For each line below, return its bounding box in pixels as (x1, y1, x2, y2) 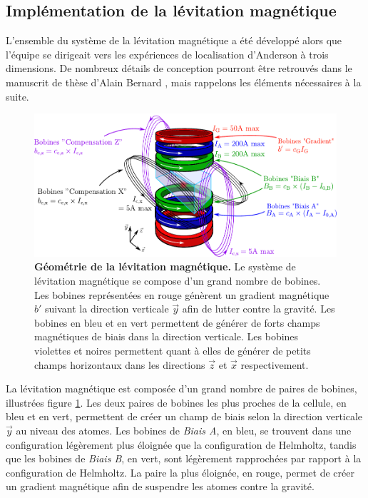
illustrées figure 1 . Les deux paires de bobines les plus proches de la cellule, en (6, 395, 347, 410)
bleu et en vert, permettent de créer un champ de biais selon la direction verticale (6, 409, 363, 424)
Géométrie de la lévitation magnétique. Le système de (34, 259, 296, 274)
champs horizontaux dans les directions (34, 357, 205, 372)
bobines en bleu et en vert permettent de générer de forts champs (34, 315, 320, 330)
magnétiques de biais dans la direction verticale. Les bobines (34, 329, 299, 344)
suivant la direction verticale (45, 301, 169, 316)
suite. (6, 88, 29, 103)
